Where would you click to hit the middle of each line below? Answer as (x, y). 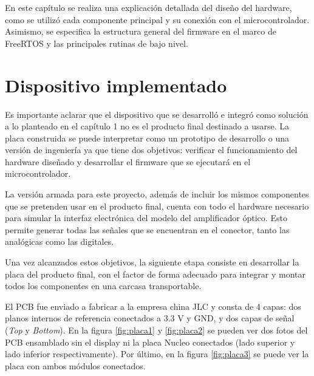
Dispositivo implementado (116, 85)
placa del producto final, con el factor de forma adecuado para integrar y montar (155, 274)
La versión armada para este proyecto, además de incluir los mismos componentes (157, 194)
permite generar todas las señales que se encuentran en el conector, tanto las (147, 229)
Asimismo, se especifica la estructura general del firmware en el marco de (141, 31)
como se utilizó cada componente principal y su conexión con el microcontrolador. (157, 19)
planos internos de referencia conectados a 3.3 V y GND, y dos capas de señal (150, 318)
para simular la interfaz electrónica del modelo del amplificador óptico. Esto (146, 218)
